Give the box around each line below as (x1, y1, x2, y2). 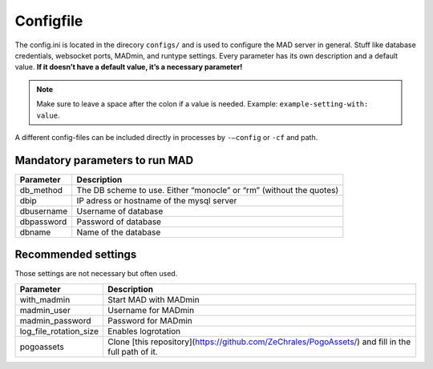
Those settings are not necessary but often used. (14, 269, 178, 279)
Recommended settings (14, 248, 137, 262)
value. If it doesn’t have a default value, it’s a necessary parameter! (14, 62, 243, 72)
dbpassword (19, 216, 67, 227)
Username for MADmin (107, 304, 195, 315)
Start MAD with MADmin (107, 294, 200, 305)
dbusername (19, 205, 68, 216)
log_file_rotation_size (19, 325, 99, 336)
